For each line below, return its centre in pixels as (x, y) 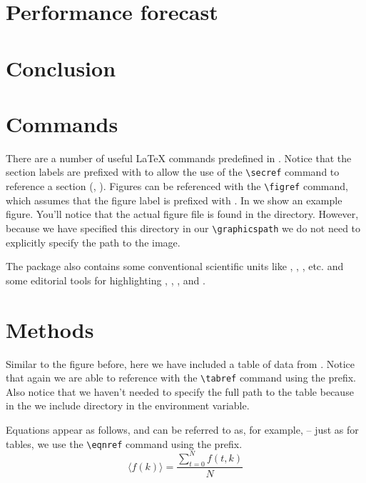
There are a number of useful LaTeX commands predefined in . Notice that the (179, 158)
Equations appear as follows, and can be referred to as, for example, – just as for (182, 429)
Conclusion (61, 68)
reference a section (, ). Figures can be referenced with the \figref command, (177, 186)
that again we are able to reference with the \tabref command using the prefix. (181, 378)
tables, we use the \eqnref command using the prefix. (124, 443)
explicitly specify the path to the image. (93, 242)
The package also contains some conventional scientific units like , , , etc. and (175, 266)
